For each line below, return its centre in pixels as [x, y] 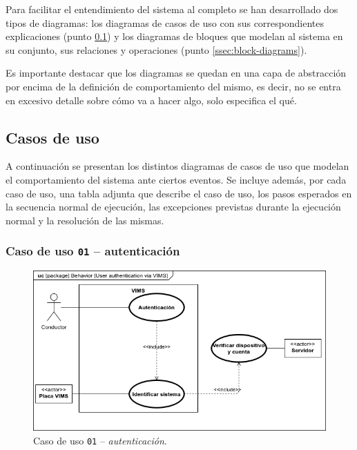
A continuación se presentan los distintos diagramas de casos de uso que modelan [177, 166]
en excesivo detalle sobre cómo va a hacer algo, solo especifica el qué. [151, 100]
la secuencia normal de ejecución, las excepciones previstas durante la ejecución [173, 207]
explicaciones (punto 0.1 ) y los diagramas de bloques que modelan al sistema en [174, 36]
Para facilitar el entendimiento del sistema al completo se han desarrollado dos [172, 9]
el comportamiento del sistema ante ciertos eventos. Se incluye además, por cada [176, 179]
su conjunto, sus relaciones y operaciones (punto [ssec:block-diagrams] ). [156, 49]
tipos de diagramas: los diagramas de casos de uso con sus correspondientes [165, 22]
